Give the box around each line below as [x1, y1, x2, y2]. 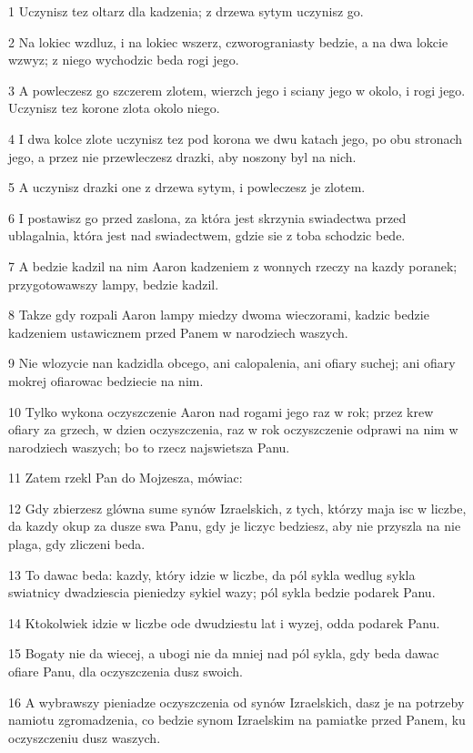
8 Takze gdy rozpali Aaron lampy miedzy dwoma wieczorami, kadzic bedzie [8, 305, 429, 324]
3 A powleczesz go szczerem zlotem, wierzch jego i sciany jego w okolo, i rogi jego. [8, 80, 466, 99]
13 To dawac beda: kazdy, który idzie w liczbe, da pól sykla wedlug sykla [8, 565, 416, 584]
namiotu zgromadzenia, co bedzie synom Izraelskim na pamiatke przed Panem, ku [8, 710, 466, 729]
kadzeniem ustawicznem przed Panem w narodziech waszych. [8, 322, 348, 341]
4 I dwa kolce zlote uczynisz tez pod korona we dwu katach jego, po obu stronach [8, 128, 463, 148]
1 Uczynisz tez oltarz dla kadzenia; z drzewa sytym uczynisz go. [8, 2, 364, 20]
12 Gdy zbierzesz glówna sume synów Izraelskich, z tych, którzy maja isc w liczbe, [8, 498, 467, 517]
